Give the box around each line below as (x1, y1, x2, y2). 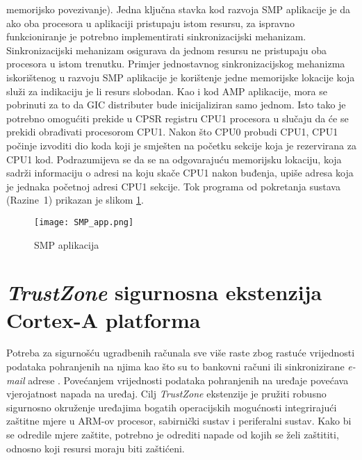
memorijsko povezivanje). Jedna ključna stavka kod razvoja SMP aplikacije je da (6, 2, 350, 16)
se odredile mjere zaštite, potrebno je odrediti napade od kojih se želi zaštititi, (6, 427, 339, 442)
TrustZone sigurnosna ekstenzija (6, 278, 322, 307)
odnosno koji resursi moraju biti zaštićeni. (6, 441, 185, 455)
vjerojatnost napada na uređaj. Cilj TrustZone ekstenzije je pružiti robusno (6, 386, 327, 401)
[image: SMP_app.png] (34, 217, 134, 227)
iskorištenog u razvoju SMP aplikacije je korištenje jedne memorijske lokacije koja (6, 69, 355, 84)
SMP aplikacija (34, 237, 99, 252)
